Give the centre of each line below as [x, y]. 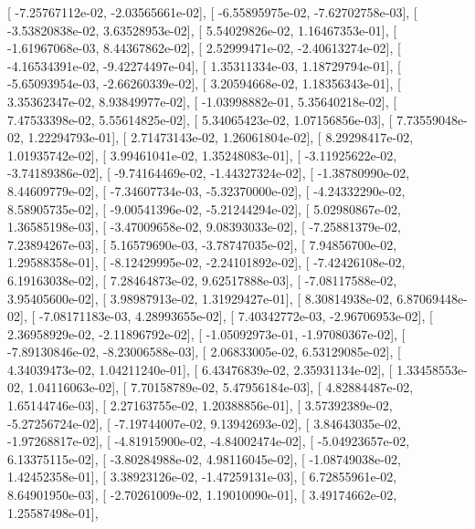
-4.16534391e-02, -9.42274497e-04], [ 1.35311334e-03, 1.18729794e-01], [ [204, 65]
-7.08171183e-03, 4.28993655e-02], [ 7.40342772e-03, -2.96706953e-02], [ [236, 316]
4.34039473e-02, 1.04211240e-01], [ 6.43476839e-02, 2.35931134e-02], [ [200, 369]
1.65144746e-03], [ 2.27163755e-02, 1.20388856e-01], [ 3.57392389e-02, [200, 405]
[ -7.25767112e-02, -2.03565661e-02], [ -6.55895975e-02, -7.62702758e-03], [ [212, 12]
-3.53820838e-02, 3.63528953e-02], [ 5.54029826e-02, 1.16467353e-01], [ [202, 30]
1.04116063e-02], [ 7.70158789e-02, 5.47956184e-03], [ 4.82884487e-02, [221, 387]
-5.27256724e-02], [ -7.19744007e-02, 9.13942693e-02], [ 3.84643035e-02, [204, 423]
